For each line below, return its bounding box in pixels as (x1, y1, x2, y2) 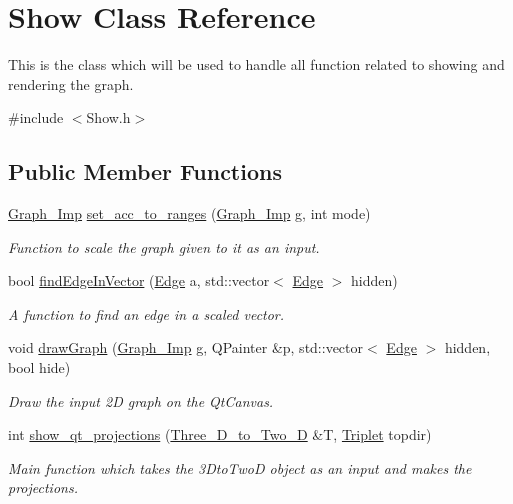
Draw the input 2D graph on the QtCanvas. (8, 390, 274, 411)
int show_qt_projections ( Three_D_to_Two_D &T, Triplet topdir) (8, 424, 432, 445)
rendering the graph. (8, 73, 134, 94)
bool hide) (8, 357, 71, 378)
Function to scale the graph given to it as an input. (8, 236, 320, 257)
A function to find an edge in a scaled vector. (8, 303, 285, 324)
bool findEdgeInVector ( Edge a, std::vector (8, 270, 270, 291)
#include (8, 107, 64, 128)
